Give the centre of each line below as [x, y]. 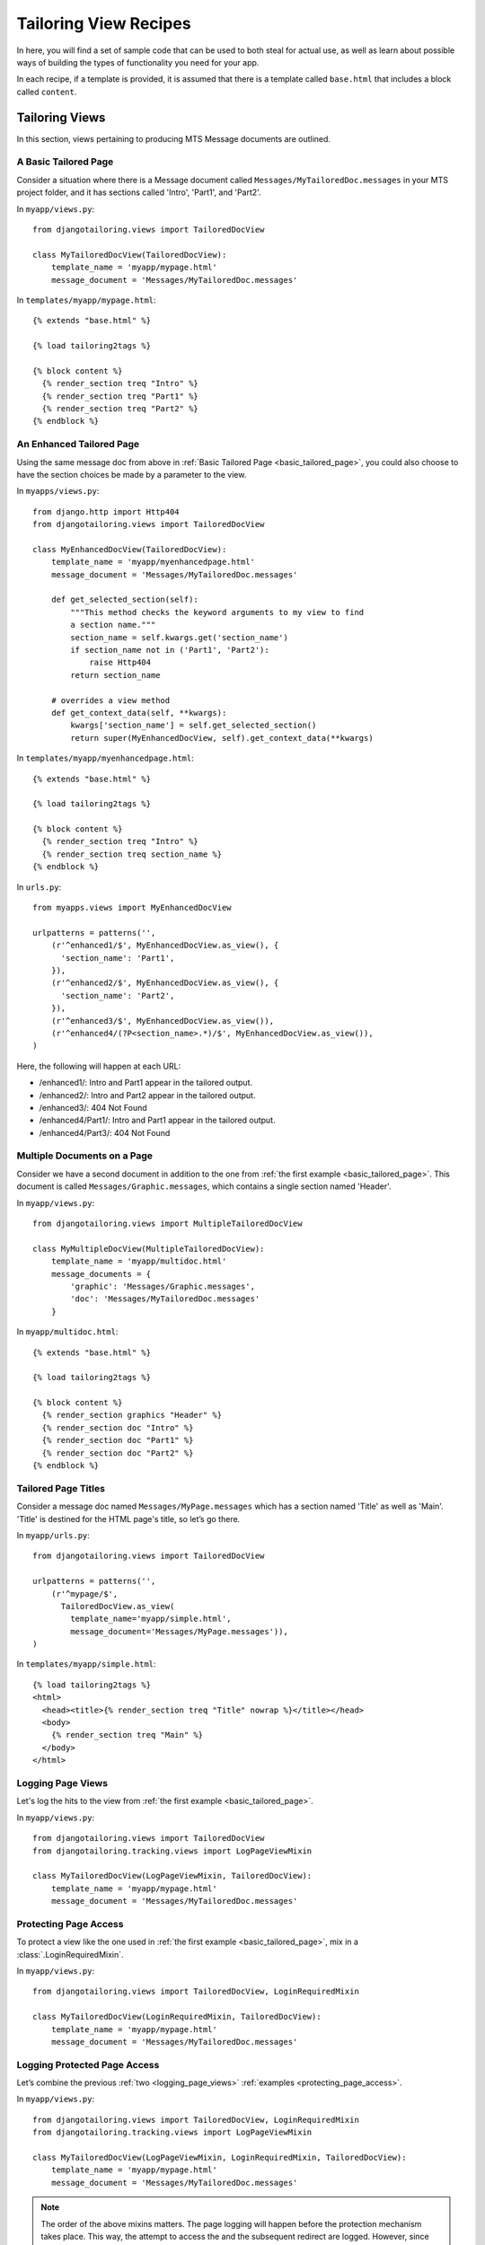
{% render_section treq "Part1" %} [120, 396]
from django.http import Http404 [106, 511]
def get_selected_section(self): [125, 600]
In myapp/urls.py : [53, 1535]
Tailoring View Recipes [104, 23]
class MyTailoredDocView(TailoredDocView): [130, 255]
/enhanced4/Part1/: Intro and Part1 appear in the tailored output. [157, 1120]
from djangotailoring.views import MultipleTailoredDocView [168, 1224]
